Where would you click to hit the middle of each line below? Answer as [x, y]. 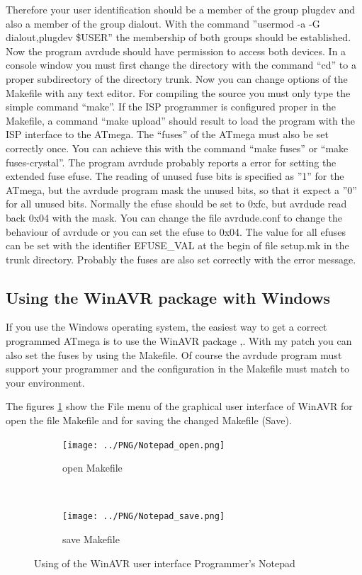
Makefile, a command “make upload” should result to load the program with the [180, 120]
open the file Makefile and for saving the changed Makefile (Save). [149, 420]
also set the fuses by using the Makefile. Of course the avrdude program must [174, 354]
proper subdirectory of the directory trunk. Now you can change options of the [177, 78]
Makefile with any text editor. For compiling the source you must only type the [178, 92]
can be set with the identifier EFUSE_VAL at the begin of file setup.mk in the [177, 245]
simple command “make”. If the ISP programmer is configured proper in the [171, 107]
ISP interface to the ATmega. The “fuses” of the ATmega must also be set [167, 134]
